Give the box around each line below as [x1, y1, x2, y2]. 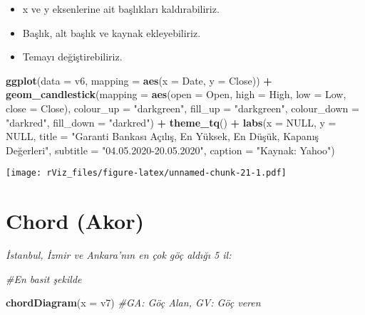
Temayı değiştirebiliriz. [22, 49, 123, 64]
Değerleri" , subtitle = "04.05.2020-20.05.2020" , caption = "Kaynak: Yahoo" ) [6, 142, 335, 157]
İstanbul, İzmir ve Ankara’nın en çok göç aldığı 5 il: [6, 247, 232, 262]
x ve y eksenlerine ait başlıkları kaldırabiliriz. [22, 1, 220, 16]
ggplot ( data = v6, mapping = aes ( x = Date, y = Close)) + [6, 73, 272, 87]
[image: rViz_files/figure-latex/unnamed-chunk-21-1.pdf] [6, 168, 287, 178]
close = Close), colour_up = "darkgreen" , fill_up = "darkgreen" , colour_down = [6, 100, 359, 115]
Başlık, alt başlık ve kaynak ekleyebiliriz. [22, 25, 201, 40]
